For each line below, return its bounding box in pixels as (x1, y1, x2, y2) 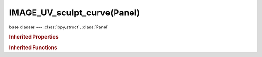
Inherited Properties (9, 34, 59, 41)
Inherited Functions (9, 44, 58, 51)
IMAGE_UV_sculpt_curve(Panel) (9, 7, 140, 18)
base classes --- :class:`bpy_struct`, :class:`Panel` (9, 24, 109, 30)
